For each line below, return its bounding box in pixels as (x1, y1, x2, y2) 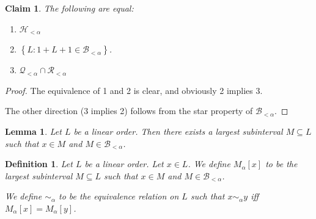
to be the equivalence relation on (59, 190, 179, 203)
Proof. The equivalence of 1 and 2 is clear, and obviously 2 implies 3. (5, 84, 263, 96)
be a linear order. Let (84, 157, 164, 170)
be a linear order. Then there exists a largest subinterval (73, 125, 283, 138)
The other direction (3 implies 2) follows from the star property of (5, 104, 253, 117)
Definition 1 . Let (5, 157, 73, 170)
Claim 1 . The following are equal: (5, 2, 134, 14)
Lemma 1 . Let (5, 125, 62, 138)
